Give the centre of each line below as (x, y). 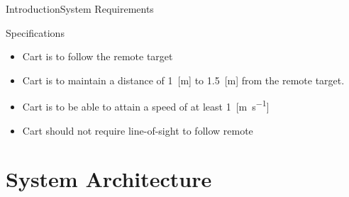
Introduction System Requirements (80, 9)
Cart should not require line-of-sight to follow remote (138, 130)
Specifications (35, 32)
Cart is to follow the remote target (98, 56)
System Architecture (109, 179)
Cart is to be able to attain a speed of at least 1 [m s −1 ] (146, 106)
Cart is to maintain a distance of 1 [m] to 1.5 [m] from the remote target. (183, 80)
